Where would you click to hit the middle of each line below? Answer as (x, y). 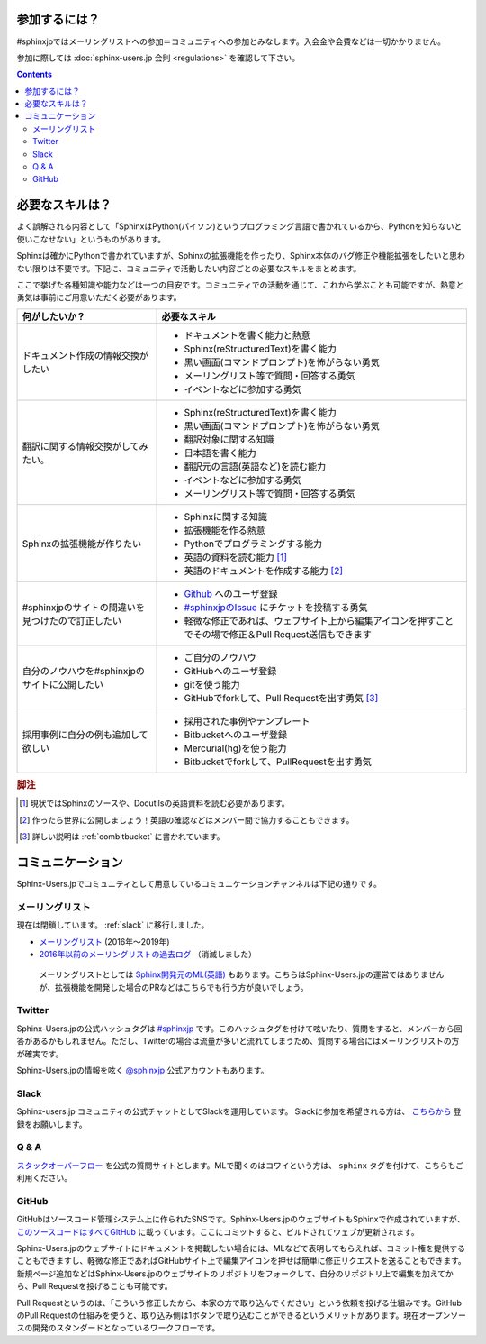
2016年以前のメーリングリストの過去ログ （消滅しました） (148, 954)
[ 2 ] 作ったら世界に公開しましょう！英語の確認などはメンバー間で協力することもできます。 (187, 819)
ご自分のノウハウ (220, 657)
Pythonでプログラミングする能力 (253, 544)
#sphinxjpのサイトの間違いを (84, 607)
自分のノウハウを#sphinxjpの (84, 671)
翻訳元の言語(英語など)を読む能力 (255, 466)
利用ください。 (44, 1178)
